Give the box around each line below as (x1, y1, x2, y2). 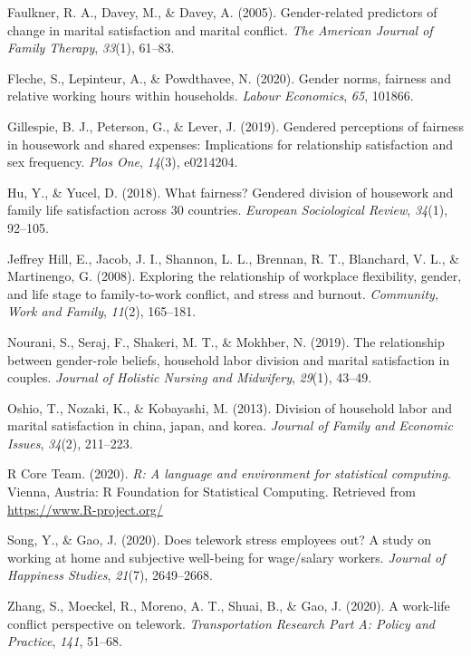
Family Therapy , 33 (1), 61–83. (7, 38, 175, 57)
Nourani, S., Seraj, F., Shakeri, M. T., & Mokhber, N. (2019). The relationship (7, 332, 445, 351)
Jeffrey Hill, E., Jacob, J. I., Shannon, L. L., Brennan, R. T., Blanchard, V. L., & (7, 248, 460, 267)
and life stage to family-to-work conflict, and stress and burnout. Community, (7, 284, 439, 303)
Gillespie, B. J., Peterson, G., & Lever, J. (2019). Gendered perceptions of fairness (7, 116, 464, 135)
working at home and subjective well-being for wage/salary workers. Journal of (7, 547, 446, 566)
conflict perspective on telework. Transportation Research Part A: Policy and (7, 613, 435, 632)
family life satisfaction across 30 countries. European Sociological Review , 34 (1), (7, 200, 448, 219)
